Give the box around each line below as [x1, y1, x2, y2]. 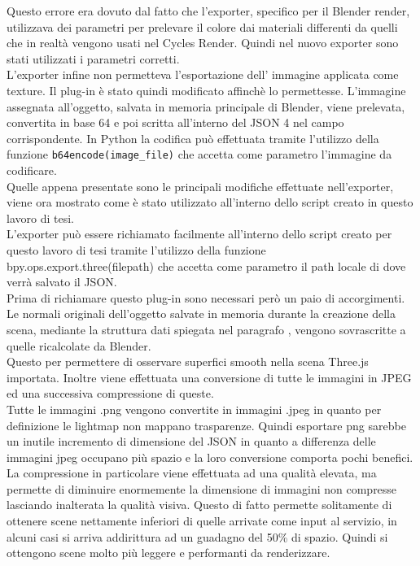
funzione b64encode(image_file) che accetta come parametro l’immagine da [7, 146, 392, 163]
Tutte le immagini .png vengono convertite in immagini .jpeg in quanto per [7, 400, 382, 417]
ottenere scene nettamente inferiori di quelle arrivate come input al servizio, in [7, 512, 397, 529]
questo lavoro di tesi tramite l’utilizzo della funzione [7, 241, 266, 258]
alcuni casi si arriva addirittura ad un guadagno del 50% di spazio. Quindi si [7, 528, 388, 545]
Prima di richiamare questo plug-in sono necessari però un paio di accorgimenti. [7, 289, 405, 306]
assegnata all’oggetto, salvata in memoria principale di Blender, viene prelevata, [7, 98, 405, 115]
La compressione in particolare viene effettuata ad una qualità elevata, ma [7, 464, 377, 481]
